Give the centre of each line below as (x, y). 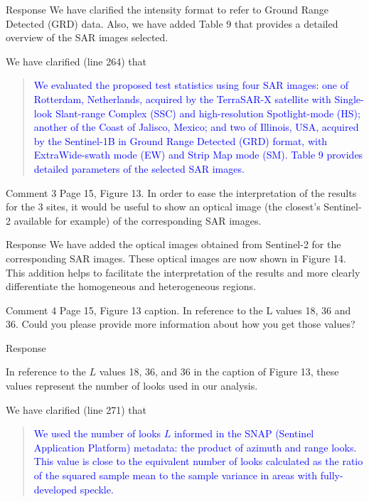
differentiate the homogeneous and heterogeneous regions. (131, 286)
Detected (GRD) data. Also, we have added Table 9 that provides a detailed (172, 23)
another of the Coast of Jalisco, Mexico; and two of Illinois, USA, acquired (196, 127)
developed (55, 489)
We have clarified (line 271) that (76, 409)
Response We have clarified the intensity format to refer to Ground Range (167, 9)
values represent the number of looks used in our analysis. (132, 386)
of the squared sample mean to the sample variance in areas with (176, 475)
